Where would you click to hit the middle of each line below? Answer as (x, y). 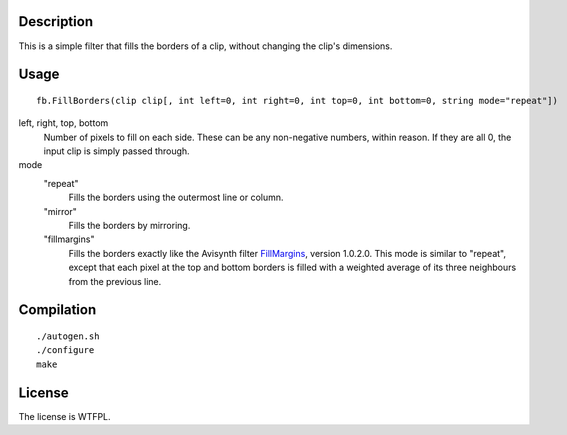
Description (56, 21)
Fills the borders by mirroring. (129, 226)
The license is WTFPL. (64, 416)
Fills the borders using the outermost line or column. (176, 197)
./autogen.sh (68, 336)
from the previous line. (115, 281)
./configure (65, 350)
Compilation (57, 310)
